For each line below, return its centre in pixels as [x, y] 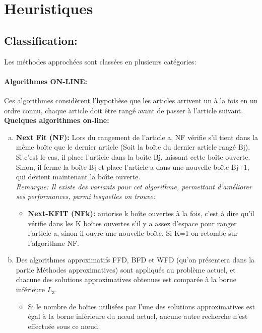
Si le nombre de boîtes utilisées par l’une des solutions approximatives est [141, 306]
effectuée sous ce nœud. [64, 326]
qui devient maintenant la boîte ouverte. [78, 177]
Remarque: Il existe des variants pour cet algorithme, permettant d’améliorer [134, 186]
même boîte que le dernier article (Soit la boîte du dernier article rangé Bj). [133, 147]
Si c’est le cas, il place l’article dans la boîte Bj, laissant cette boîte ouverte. [133, 156]
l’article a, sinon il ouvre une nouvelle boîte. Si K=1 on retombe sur [133, 233]
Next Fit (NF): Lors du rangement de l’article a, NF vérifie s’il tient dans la [137, 137]
